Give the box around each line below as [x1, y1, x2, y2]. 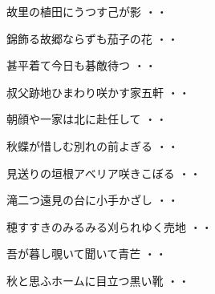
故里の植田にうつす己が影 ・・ [6, 3, 168, 19]
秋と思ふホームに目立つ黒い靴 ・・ [6, 272, 190, 288]
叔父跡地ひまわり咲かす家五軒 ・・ [6, 83, 190, 100]
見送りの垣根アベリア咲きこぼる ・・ [6, 164, 201, 181]
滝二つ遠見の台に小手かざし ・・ [6, 191, 179, 208]
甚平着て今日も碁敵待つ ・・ [6, 57, 156, 74]
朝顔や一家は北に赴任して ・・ [6, 111, 168, 127]
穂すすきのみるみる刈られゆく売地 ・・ [6, 218, 213, 235]
